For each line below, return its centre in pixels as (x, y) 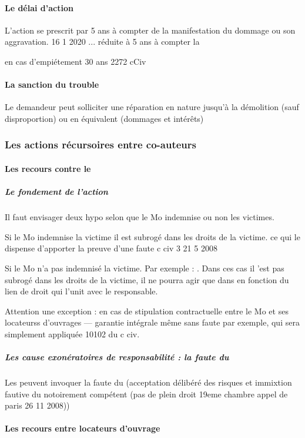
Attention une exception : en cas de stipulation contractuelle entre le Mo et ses (147, 311)
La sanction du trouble (52, 84)
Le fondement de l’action (56, 192)
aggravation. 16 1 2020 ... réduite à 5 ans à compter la (102, 42)
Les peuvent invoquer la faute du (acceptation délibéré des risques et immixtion (148, 382)
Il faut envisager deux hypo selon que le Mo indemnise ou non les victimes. (140, 217)
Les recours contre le (48, 168)
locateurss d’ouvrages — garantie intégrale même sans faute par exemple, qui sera (152, 322)
